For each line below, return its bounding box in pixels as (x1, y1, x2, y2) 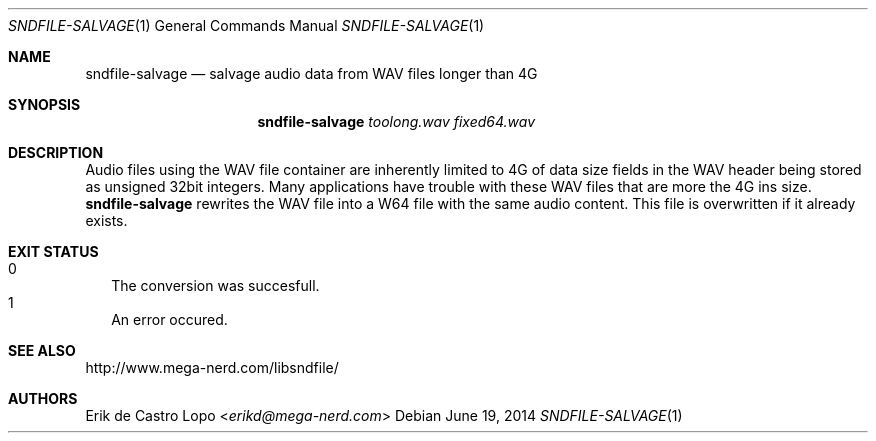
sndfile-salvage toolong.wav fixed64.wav (257, 113, 536, 130)
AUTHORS (8, 390, 78, 407)
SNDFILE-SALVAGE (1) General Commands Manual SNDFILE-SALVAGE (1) (8, 17, 485, 34)
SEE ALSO (8, 342, 76, 359)
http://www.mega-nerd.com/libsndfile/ (85, 359, 339, 376)
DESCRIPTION (8, 144, 104, 161)
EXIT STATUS (8, 243, 99, 260)
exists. (85, 212, 128, 229)
